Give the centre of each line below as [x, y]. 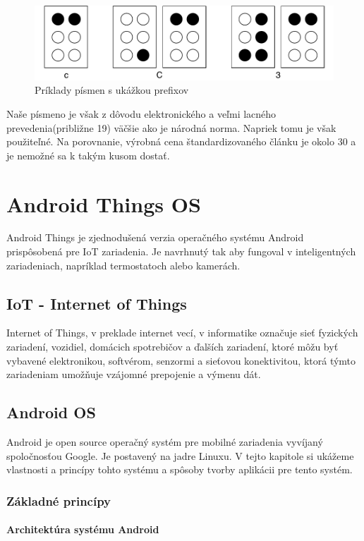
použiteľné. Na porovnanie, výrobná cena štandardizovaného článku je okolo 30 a [181, 141]
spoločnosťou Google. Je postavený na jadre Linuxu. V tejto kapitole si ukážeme [180, 455]
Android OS [51, 412]
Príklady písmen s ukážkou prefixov [112, 90]
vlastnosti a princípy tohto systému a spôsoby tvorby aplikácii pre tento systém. [180, 469]
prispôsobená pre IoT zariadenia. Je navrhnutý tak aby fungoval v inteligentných [181, 251]
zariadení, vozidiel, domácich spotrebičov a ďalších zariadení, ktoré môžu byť [172, 347]
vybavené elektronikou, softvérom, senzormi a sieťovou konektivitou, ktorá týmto [181, 360]
